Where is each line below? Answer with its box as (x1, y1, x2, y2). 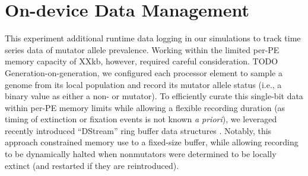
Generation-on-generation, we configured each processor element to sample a (5, 66, 282, 79)
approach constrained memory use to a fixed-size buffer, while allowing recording (5, 136, 299, 148)
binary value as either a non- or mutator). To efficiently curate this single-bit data (5, 90, 303, 102)
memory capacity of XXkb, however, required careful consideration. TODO (5, 55, 278, 67)
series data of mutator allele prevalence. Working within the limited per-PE (5, 43, 280, 56)
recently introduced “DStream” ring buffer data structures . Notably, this (5, 124, 272, 136)
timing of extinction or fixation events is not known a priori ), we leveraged (5, 113, 277, 125)
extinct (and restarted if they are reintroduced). (5, 159, 179, 171)
